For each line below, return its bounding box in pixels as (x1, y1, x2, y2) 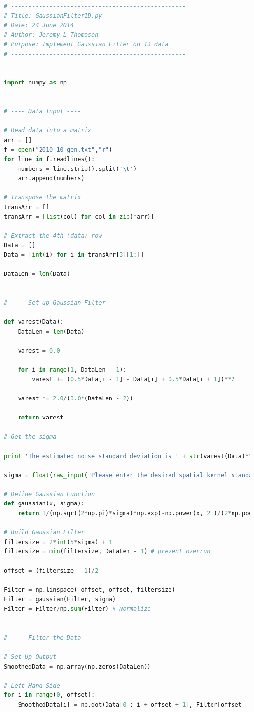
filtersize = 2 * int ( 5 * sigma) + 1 (4, 538, 113, 545)
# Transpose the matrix (4, 194, 81, 201)
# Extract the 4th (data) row (4, 232, 102, 239)
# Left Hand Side (4, 682, 60, 689)
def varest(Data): (4, 318, 63, 326)
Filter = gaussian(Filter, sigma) (4, 596, 116, 603)
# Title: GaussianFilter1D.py (4, 12, 102, 20)
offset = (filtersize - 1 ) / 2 (4, 567, 99, 574)
